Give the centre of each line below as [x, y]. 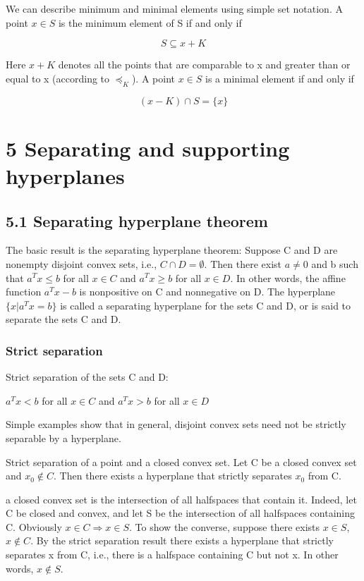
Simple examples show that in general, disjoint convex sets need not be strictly [176, 424]
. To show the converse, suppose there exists [225, 526]
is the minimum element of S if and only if [150, 22]
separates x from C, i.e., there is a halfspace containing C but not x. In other [172, 555]
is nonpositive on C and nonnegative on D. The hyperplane [207, 292]
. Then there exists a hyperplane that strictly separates [173, 476]
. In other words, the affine [288, 277]
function [24, 292]
